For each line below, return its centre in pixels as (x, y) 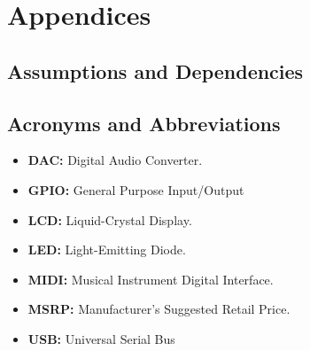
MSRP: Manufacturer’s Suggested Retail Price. (159, 309)
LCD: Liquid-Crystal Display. (110, 219)
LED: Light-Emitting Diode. (107, 250)
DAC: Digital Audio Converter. (115, 160)
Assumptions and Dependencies (155, 70)
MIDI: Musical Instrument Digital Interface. (151, 279)
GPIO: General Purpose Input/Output (136, 189)
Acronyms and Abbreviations (144, 123)
